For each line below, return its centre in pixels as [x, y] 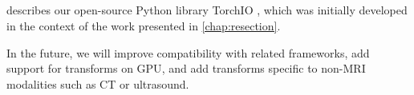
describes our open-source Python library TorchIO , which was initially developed [207, 10]
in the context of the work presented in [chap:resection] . [144, 25]
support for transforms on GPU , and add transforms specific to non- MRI [186, 68]
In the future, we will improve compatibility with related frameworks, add [188, 52]
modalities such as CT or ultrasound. [98, 83]
